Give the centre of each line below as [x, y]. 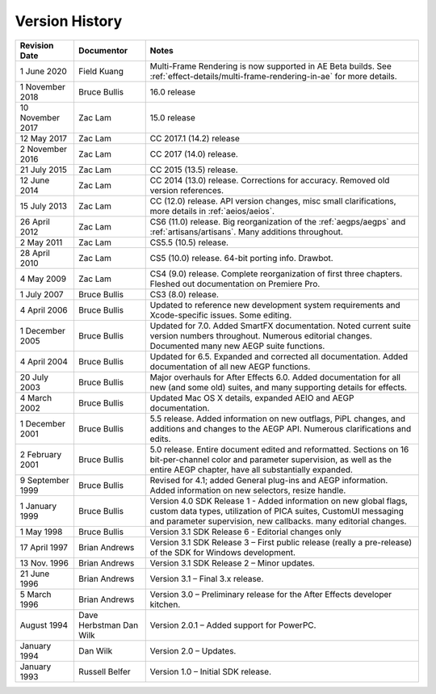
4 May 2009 [43, 279]
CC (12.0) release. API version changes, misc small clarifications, [273, 200]
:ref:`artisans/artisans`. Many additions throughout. [246, 232]
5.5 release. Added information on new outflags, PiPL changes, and [278, 419]
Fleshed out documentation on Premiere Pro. [235, 284]
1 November [43, 86]
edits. [160, 439]
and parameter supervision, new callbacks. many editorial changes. [278, 521]
